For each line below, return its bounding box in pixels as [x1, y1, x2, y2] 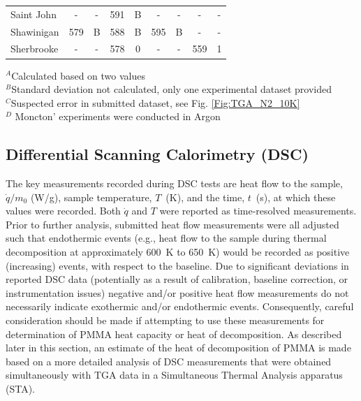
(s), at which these [256, 189, 336, 204]
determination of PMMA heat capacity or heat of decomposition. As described [6, 326, 342, 341]
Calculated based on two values [11, 68, 145, 82]
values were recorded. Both [6, 203, 121, 218]
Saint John [10, 6, 57, 21]
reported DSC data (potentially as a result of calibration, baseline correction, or [6, 272, 348, 286]
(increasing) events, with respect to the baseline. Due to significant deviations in [6, 258, 349, 272]
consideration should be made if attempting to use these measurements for [6, 313, 325, 328]
